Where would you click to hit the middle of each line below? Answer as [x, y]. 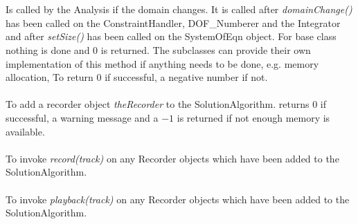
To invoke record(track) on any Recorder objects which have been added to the [172, 158]
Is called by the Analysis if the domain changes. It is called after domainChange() [179, 9]
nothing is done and [48, 49]
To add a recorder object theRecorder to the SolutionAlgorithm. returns [158, 104]
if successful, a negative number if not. [186, 77]
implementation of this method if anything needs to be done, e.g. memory [162, 63]
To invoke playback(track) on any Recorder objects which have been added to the [178, 199]
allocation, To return [50, 77]
